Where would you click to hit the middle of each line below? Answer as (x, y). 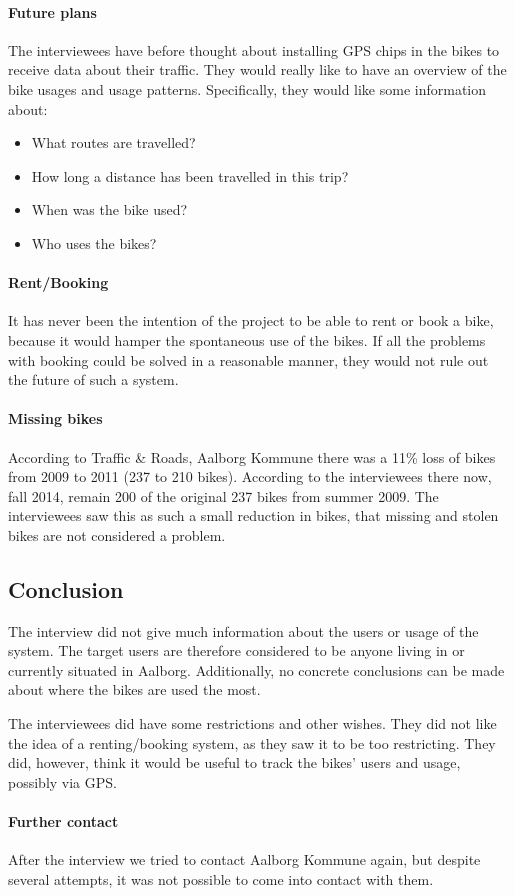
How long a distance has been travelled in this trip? (190, 175)
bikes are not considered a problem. (117, 534)
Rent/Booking (58, 282)
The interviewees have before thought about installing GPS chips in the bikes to (254, 49)
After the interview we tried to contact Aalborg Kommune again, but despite (244, 859)
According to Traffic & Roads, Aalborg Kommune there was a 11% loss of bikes (252, 456)
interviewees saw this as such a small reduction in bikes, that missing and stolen (253, 515)
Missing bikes (55, 418)
